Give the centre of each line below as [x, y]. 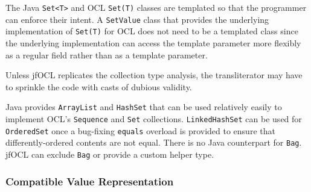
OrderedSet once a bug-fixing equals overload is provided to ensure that [140, 130]
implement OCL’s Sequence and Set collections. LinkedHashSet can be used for [154, 119]
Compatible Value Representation [90, 181]
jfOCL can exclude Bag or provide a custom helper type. [110, 154]
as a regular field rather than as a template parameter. [107, 54]
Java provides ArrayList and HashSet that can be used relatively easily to [144, 107]
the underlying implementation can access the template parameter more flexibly [153, 42]
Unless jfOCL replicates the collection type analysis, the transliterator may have [154, 75]
